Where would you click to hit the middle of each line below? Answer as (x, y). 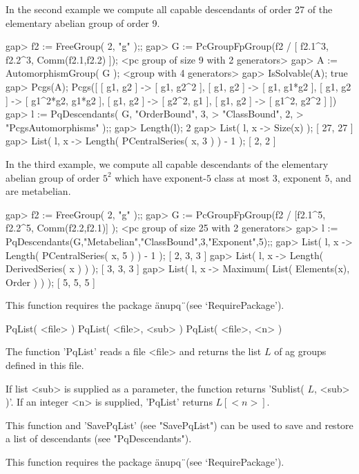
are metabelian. (38, 191)
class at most (242, 177)
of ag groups (300, 351)
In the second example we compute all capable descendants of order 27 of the (169, 9)
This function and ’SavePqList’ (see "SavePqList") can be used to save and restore (179, 425)
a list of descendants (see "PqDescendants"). (99, 438)
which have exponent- (161, 177)
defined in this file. (45, 365)
